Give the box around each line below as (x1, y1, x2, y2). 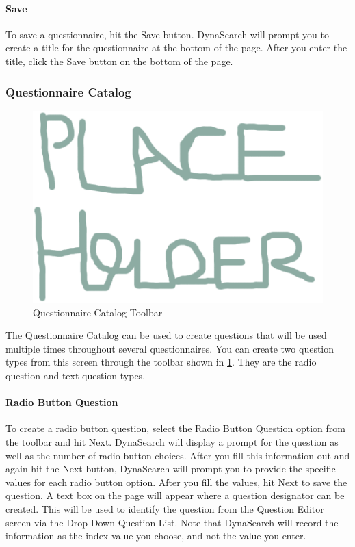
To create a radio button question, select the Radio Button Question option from (5, 421, 345, 435)
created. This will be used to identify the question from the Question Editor (5, 502, 324, 516)
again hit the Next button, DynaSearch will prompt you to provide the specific (5, 461, 336, 476)
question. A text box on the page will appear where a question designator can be (5, 488, 345, 503)
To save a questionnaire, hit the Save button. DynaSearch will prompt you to (5, 27, 329, 41)
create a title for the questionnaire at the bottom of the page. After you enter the (5, 40, 347, 55)
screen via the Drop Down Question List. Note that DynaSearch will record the (5, 515, 339, 529)
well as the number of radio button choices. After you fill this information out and (5, 448, 350, 462)
